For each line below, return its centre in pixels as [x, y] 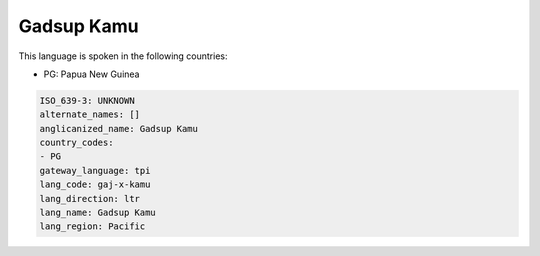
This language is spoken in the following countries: [123, 56]
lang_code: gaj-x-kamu [95, 184]
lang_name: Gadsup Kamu [98, 213]
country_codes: [76, 143]
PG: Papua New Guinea [91, 74]
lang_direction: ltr [89, 198]
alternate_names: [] [89, 114]
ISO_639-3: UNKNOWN [87, 100]
